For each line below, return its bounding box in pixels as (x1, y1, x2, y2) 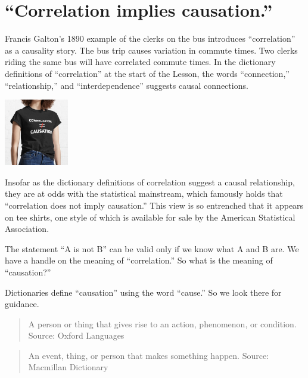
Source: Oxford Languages (28, 329, 125, 342)
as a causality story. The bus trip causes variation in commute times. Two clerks (5, 44, 298, 56)
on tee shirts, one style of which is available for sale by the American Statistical (5, 210, 295, 223)
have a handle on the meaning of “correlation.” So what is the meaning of (5, 254, 273, 267)
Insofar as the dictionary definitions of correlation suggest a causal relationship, (5, 175, 295, 188)
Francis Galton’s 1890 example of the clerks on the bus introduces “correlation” (5, 32, 295, 45)
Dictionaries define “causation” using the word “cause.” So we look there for (5, 286, 282, 298)
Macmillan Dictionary (28, 361, 108, 373)
